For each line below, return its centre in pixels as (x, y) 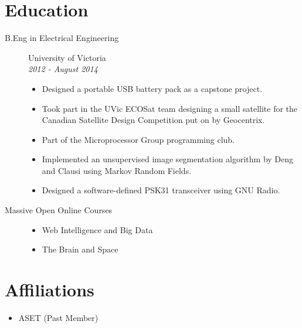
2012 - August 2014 (63, 69)
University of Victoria (67, 57)
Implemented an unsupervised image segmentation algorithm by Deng (168, 159)
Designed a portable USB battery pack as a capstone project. (152, 88)
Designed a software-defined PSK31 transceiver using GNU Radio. (161, 190)
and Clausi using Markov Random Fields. (117, 170)
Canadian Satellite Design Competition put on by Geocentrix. (153, 120)
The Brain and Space (80, 249)
